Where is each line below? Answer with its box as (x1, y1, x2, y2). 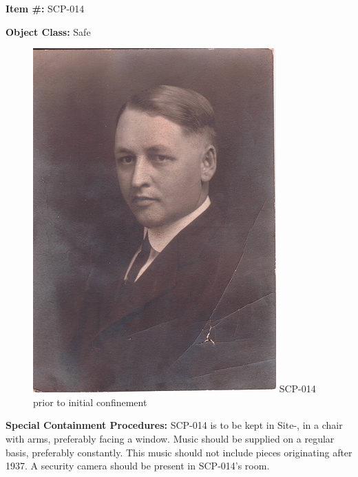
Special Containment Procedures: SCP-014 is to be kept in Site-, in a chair (6, 418, 343, 432)
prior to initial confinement (33, 394, 147, 409)
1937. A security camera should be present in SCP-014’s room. (6, 458, 270, 473)
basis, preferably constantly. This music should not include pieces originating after (6, 445, 352, 459)
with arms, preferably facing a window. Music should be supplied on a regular (6, 431, 335, 445)
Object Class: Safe (6, 24, 91, 39)
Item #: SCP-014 (6, 1, 85, 15)
